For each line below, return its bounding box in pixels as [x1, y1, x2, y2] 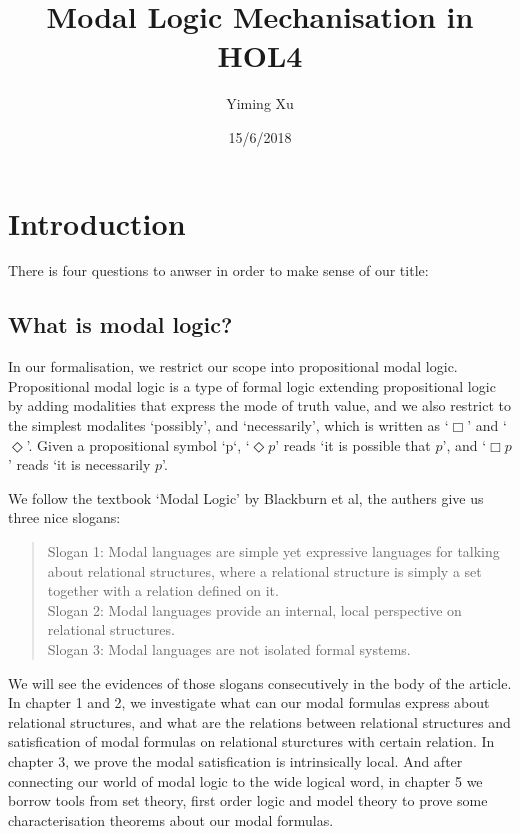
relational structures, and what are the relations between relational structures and [8, 711, 511, 732]
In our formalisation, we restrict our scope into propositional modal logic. [8, 356, 458, 377]
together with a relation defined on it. [47, 580, 279, 601]
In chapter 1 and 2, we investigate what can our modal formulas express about [8, 692, 490, 713]
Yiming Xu [226, 93, 294, 114]
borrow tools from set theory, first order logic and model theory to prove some [8, 790, 488, 811]
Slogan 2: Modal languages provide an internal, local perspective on [47, 599, 462, 620]
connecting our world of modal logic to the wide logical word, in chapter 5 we [8, 770, 483, 791]
